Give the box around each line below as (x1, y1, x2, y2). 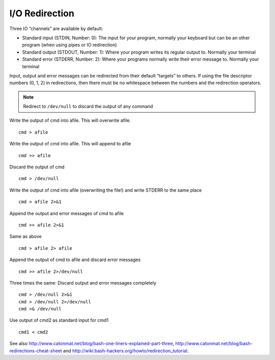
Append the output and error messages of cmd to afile (9, 210, 124, 216)
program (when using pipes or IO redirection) (22, 42, 117, 48)
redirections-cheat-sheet (9, 347, 62, 354)
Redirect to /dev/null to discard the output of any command (23, 104, 153, 110)
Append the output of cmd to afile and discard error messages (9, 256, 141, 263)
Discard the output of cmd (9, 164, 65, 170)
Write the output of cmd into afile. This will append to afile (9, 141, 131, 147)
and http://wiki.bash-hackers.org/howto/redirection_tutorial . (63, 347, 189, 354)
